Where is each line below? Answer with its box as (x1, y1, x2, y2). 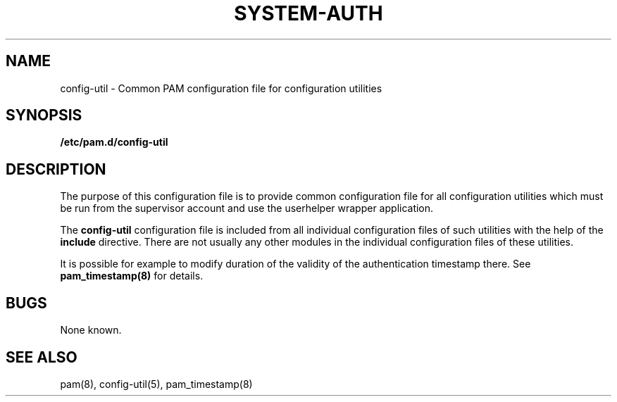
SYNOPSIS (6, 106, 82, 125)
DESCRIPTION (6, 160, 106, 178)
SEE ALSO (6, 348, 77, 366)
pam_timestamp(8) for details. (60, 270, 204, 282)
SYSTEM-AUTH (234, 1, 383, 25)
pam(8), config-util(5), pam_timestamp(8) (60, 377, 253, 390)
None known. (60, 324, 122, 337)
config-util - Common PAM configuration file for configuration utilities (60, 82, 382, 94)
